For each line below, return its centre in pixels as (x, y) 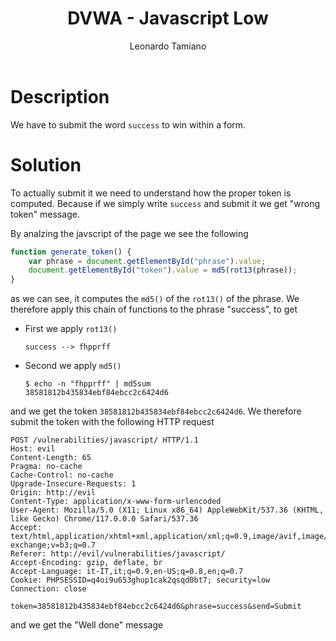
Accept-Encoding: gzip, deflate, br (86, 563)
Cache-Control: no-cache (62, 475)
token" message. (45, 214)
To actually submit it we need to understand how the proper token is (151, 193)
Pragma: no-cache (46, 467)
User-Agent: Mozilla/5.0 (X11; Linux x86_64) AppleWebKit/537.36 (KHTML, (167, 510)
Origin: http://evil (53, 493)
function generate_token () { (71, 252)
